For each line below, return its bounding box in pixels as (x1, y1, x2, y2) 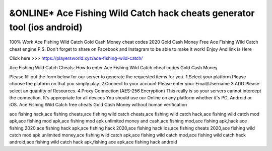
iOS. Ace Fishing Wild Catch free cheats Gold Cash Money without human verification (9, 102, 187, 108)
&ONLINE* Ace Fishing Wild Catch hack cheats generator (9, 8, 255, 19)
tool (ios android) (9, 22, 83, 33)
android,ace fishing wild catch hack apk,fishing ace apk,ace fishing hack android (9, 139, 177, 145)
